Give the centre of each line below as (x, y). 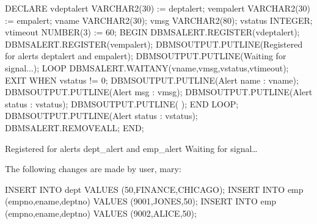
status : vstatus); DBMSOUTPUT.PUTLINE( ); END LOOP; (122, 103)
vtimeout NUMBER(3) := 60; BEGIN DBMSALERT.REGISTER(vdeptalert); (152, 32)
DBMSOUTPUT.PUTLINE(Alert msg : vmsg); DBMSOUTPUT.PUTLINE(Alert (159, 92)
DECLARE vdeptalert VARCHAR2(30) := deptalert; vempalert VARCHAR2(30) (158, 8)
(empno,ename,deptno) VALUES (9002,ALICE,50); (101, 213)
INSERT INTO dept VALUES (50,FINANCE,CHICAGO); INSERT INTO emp (154, 189)
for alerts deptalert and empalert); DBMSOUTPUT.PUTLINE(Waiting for (146, 56)
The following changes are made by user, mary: (93, 169)
